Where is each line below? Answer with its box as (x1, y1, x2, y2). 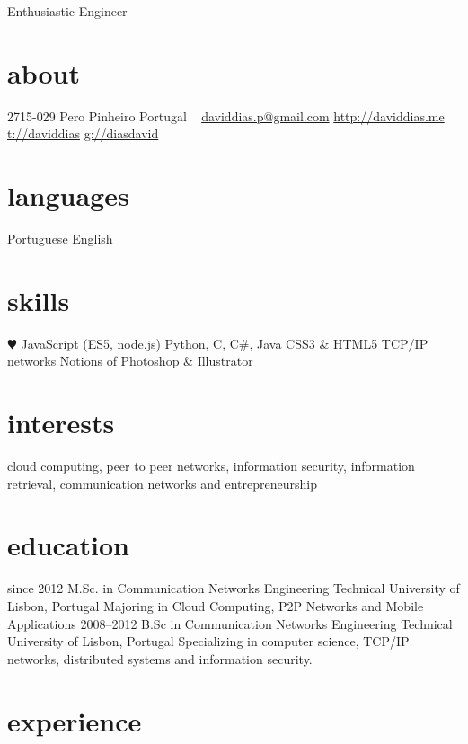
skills (7, 281, 70, 318)
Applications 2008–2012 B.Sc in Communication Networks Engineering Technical (7, 614, 453, 633)
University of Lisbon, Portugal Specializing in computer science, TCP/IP (7, 632, 410, 651)
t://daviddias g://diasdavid (7, 124, 159, 143)
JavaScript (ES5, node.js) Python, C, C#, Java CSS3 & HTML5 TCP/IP (21, 333, 428, 352)
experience (7, 702, 142, 739)
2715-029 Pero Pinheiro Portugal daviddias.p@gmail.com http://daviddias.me (7, 106, 445, 125)
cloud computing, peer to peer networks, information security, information (7, 456, 415, 475)
